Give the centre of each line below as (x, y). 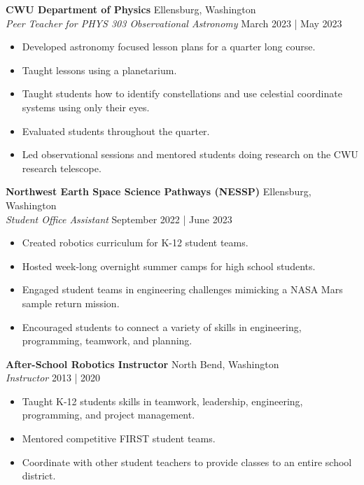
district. (39, 476)
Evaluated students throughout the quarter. (116, 131)
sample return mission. (71, 303)
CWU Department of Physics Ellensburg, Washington (131, 9)
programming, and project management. (108, 415)
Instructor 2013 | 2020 (53, 378)
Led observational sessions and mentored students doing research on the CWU (190, 154)
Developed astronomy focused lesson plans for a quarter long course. (169, 47)
